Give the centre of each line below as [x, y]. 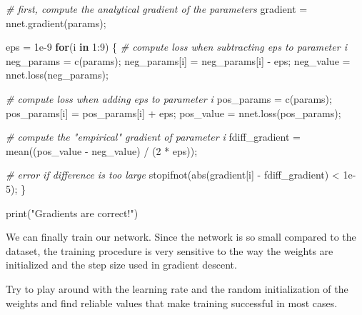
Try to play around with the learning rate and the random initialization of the [177, 288]
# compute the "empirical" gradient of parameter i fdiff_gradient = [153, 137]
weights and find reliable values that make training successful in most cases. [172, 302]
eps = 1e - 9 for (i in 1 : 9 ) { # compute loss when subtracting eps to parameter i [176, 47]
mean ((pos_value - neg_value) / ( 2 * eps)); [102, 150]
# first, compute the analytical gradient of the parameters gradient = [157, 9]
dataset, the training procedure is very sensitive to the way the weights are [170, 250]
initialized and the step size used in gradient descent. [121, 265]
